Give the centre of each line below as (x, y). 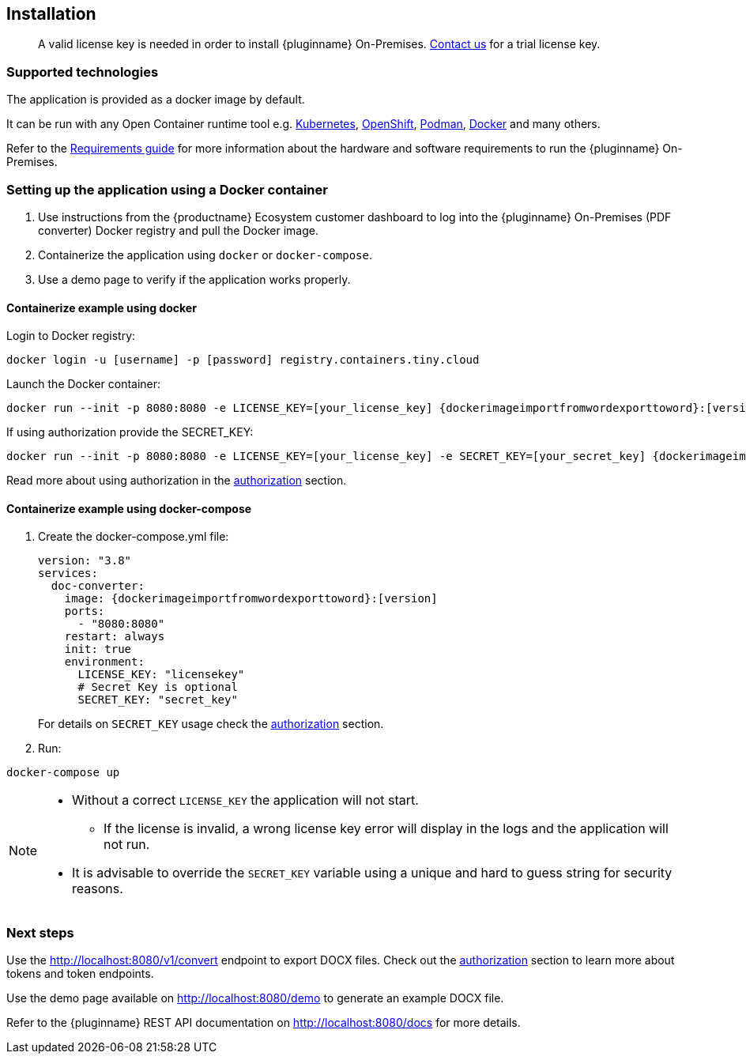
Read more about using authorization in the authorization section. (177, 481)
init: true (98, 649)
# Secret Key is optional (158, 687)
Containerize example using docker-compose (129, 508)
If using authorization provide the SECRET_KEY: (130, 432)
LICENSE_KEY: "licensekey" (161, 675)
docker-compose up (63, 773)
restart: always (115, 637)
